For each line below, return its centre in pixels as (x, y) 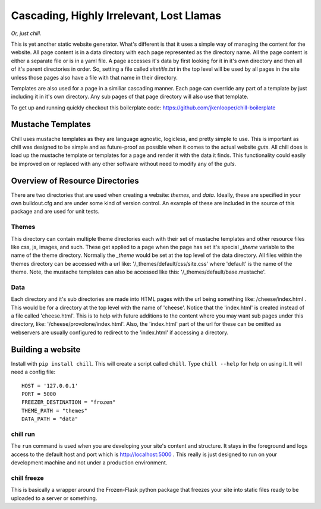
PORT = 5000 (39, 394)
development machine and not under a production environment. (89, 463)
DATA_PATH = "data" (50, 419)
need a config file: (33, 372)
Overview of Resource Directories (75, 180)
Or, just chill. (26, 33)
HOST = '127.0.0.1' (50, 386)
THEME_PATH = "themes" (55, 411)
